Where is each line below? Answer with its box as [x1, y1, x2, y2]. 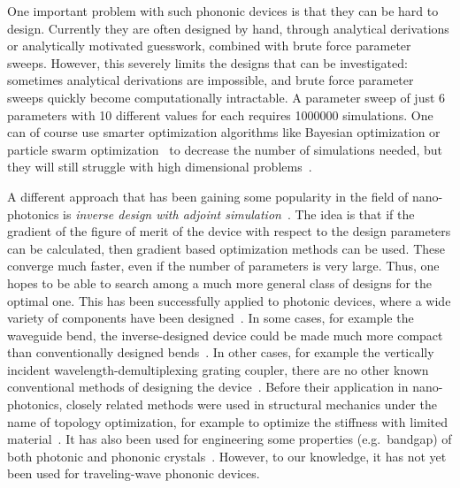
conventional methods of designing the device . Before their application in [7, 377, 409, 396]
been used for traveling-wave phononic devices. [7, 464, 260, 483]
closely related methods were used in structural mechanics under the [65, 395, 437, 414]
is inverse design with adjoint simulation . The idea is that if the [63, 204, 415, 223]
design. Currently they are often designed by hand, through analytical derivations [7, 19, 449, 37]
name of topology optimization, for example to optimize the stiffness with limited [7, 412, 448, 431]
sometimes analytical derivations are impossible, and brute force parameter [7, 71, 414, 89]
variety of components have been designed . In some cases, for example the [7, 309, 414, 327]
